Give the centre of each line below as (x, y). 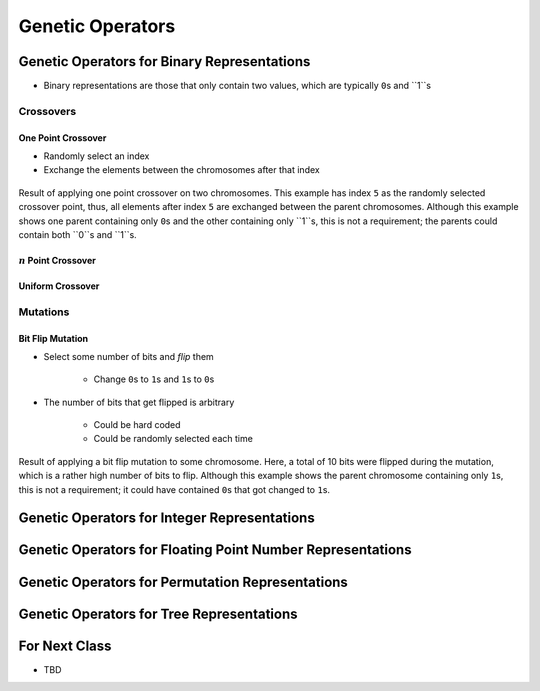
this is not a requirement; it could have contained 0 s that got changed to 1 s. (174, 489)
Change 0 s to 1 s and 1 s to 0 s (154, 379)
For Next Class (65, 645)
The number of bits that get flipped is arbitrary (139, 402)
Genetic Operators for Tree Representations (158, 613)
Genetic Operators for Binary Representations (164, 61)
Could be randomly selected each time (173, 439)
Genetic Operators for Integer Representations (166, 518)
